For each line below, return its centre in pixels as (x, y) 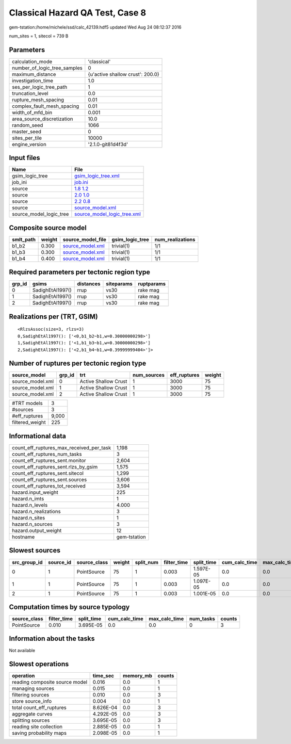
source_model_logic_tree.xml (107, 214)
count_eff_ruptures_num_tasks (47, 454)
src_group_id (27, 562)
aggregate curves (32, 714)
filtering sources (31, 695)
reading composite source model (49, 682)
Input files (25, 158)
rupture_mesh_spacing (38, 99)
